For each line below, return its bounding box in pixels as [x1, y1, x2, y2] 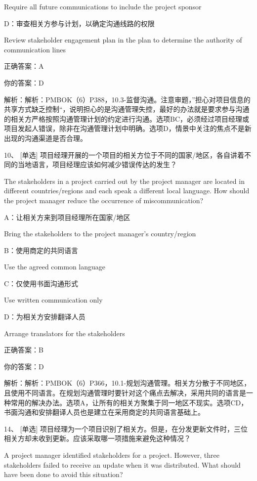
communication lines [4, 44, 66, 54]
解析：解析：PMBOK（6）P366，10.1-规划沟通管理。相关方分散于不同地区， [4, 378, 251, 388]
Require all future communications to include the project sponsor [4, 1, 202, 11]
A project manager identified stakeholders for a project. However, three [4, 450, 219, 460]
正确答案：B [4, 345, 43, 355]
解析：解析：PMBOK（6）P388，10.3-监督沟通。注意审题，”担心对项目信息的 [4, 94, 251, 104]
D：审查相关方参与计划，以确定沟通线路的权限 [4, 18, 155, 28]
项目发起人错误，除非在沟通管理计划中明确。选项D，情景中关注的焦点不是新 [4, 123, 252, 133]
